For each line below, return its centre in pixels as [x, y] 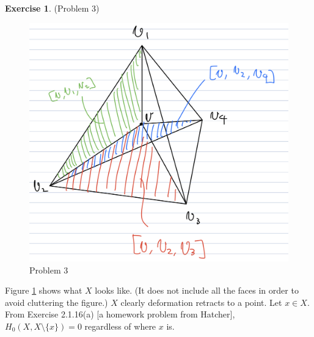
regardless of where [120, 326]
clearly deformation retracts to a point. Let [201, 302]
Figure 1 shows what [44, 290]
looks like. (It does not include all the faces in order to [197, 290]
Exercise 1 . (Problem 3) [52, 8]
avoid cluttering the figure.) [57, 302]
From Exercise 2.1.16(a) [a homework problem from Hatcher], [120, 314]
